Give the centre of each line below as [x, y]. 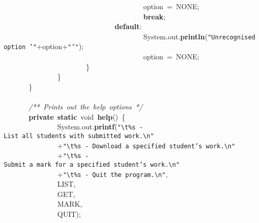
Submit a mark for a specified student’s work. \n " [92, 164]
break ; [155, 16]
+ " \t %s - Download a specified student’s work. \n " [146, 145]
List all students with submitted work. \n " [79, 136]
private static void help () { [77, 116]
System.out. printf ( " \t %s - [100, 127]
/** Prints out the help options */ [86, 107]
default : [128, 26]
